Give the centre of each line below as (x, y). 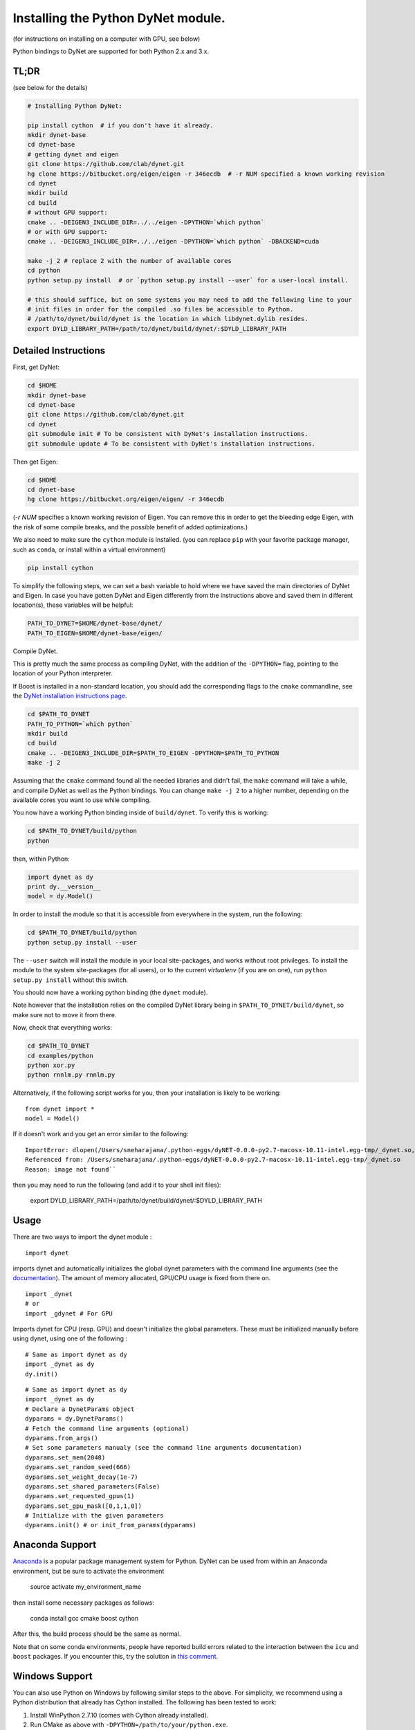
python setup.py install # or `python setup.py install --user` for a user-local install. (188, 280)
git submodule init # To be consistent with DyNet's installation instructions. (168, 434)
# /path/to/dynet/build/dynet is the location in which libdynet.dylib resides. (168, 319)
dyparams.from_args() (62, 1438)
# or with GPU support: (68, 231)
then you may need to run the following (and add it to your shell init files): (117, 1185)
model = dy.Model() (60, 896)
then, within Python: (41, 859)
